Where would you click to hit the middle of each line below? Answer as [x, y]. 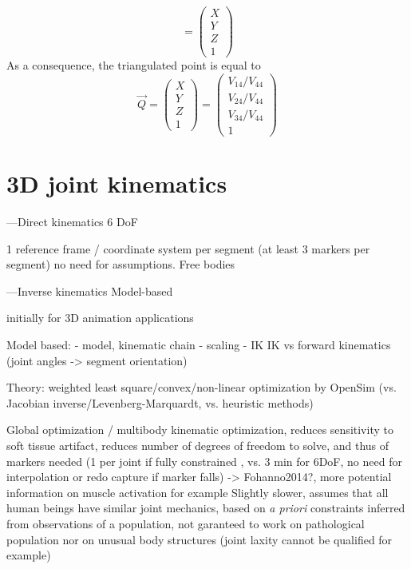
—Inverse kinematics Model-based [90, 290]
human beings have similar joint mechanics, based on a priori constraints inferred [206, 508]
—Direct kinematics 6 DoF [72, 222]
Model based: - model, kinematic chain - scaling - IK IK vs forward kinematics [199, 345]
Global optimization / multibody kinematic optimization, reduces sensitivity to [200, 430]
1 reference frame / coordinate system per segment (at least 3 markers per [188, 248]
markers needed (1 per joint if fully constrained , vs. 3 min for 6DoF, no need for [204, 461]
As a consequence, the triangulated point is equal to [134, 65]
